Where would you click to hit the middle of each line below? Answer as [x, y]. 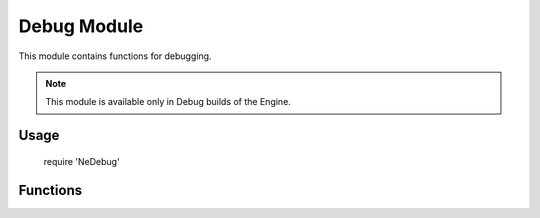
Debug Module [81, 26]
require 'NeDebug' [81, 161]
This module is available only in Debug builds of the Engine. [168, 102]
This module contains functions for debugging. [115, 56]
